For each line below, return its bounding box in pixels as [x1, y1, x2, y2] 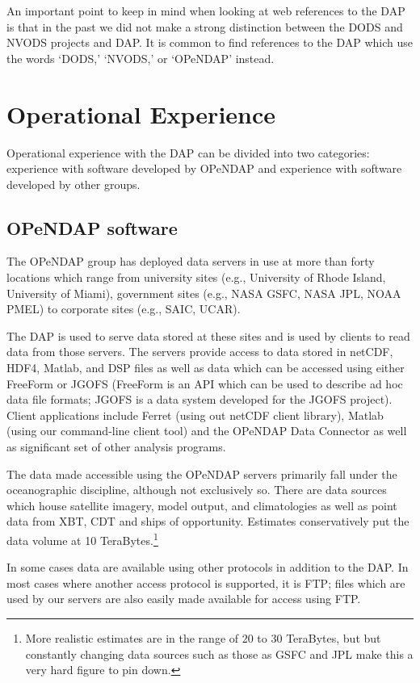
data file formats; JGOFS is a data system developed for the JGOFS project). [6, 391, 393, 408]
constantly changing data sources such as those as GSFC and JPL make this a [25, 645, 414, 662]
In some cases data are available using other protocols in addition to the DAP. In [6, 559, 409, 576]
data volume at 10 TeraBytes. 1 [6, 529, 158, 548]
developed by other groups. [6, 175, 141, 192]
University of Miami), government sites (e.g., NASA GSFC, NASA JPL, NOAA [6, 284, 401, 301]
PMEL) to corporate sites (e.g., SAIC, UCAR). [6, 300, 241, 317]
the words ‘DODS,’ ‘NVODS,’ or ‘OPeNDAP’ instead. [6, 49, 275, 66]
